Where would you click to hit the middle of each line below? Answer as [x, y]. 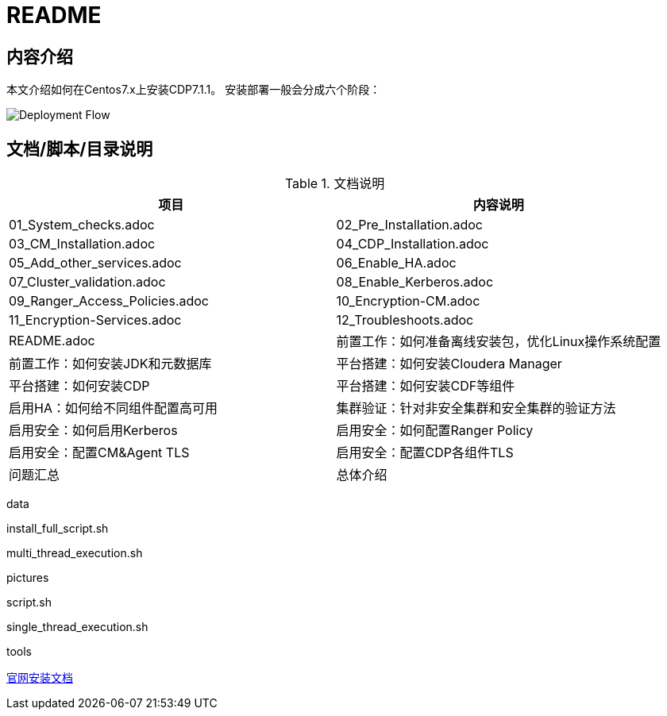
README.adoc [52, 341]
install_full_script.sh [58, 529]
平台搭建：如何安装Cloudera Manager [449, 364]
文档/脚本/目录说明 [80, 148]
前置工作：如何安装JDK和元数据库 [110, 364]
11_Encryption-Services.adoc [95, 320]
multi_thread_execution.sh [75, 553]
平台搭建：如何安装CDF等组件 [426, 386]
